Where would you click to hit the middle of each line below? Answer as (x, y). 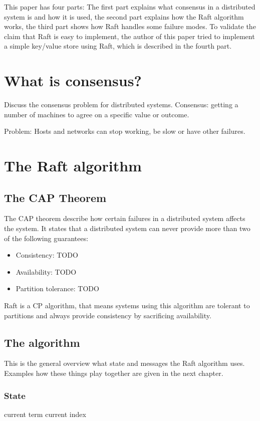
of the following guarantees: (46, 238)
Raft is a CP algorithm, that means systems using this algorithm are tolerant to (127, 305)
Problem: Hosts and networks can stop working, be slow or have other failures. (125, 131)
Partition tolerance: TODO (57, 288)
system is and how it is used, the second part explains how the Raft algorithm (124, 16)
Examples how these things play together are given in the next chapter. (114, 373)
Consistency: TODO (47, 255)
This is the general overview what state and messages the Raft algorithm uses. (124, 363)
